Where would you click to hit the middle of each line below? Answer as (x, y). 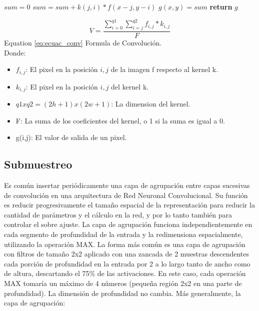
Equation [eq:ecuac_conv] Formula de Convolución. (83, 42)
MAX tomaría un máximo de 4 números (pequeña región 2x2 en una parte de (123, 283)
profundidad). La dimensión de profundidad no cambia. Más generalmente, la (122, 293)
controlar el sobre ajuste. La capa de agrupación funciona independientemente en (128, 224)
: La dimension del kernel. (151, 104)
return (221, 6)
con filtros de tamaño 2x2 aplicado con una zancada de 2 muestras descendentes (127, 254)
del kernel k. (130, 86)
